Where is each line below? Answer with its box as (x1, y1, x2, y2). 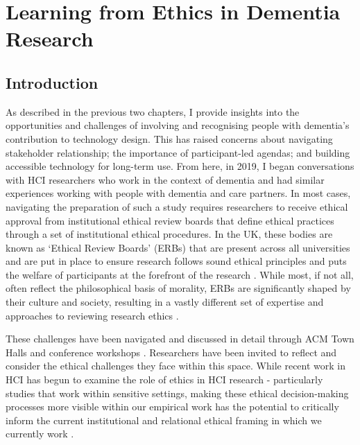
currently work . (6, 426, 74, 441)
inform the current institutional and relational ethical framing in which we (6, 412, 322, 427)
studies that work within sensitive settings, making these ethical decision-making (6, 385, 349, 400)
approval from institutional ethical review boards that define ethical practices (6, 213, 334, 227)
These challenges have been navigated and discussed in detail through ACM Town (6, 331, 354, 346)
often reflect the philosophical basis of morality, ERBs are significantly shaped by (6, 281, 351, 295)
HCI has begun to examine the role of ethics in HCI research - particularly (6, 372, 323, 387)
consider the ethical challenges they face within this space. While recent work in (6, 358, 345, 373)
